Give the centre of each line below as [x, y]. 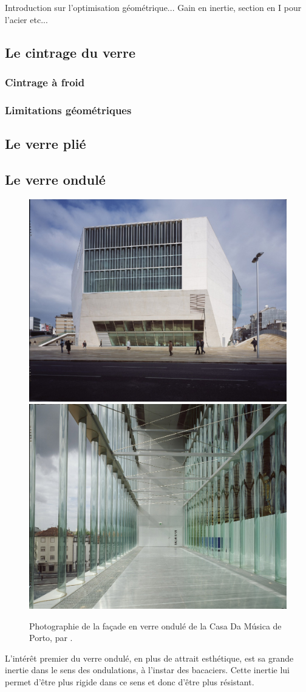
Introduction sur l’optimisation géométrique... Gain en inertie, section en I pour [153, 7]
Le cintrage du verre [70, 52]
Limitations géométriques [68, 110]
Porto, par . [51, 638]
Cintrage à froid [45, 82]
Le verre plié [46, 144]
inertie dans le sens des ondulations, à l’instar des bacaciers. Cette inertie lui [147, 670]
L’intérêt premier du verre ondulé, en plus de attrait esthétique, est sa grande [149, 658]
